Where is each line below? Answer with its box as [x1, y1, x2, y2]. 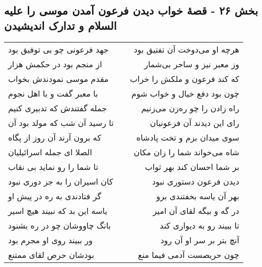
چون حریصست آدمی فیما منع [138, 248, 239, 260]
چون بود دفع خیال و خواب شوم [131, 87, 239, 99]
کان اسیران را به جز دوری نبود [8, 175, 113, 187]
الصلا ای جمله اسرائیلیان [8, 146, 92, 158]
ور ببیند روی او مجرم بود [8, 234, 93, 246]
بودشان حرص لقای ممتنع [8, 248, 95, 260]
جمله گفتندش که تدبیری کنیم [8, 102, 107, 114]
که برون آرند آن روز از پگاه [8, 131, 102, 143]
